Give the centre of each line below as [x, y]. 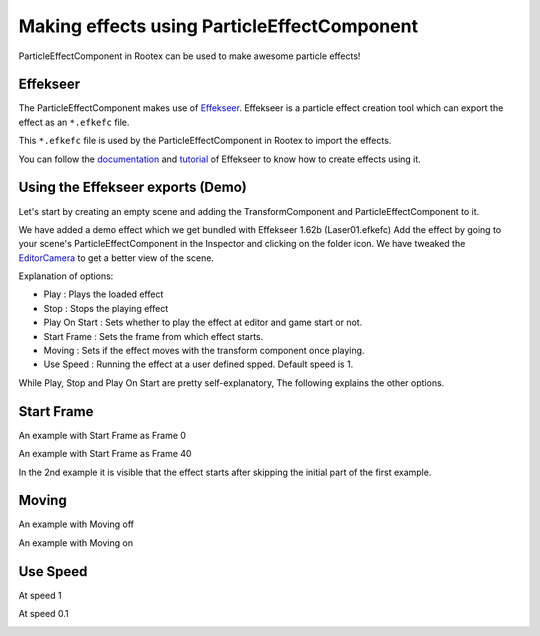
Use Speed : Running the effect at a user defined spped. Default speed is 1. [198, 364]
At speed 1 [40, 595]
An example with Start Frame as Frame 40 [105, 454]
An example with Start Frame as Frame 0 [102, 435]
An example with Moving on [76, 542]
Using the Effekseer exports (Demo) [132, 187]
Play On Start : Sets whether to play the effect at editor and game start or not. [203, 322]
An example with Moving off [76, 524]
